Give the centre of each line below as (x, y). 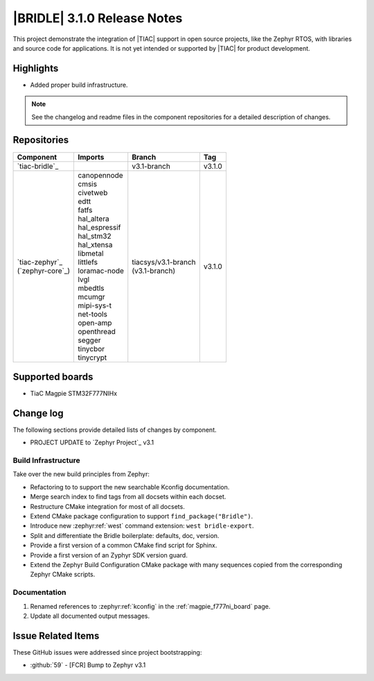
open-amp (95, 323)
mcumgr (91, 296)
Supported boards (53, 377)
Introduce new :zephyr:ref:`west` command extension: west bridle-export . (142, 526)
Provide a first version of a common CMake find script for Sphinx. (124, 546)
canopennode (101, 175)
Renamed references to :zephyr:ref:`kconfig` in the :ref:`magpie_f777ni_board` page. (150, 606)
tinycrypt (92, 358)
